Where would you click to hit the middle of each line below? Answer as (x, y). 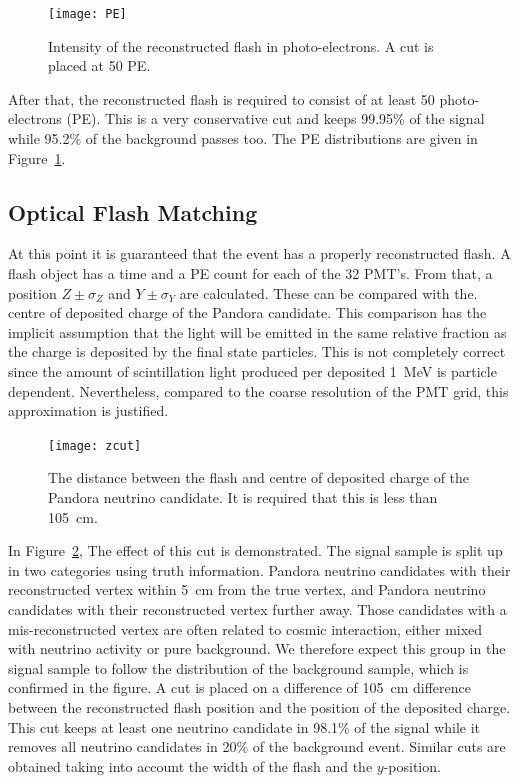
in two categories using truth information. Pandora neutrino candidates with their (259, 569)
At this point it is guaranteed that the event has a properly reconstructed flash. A (259, 253)
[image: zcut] (95, 445)
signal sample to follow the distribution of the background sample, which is (238, 667)
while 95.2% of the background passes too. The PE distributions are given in (243, 138)
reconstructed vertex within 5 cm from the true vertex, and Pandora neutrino (247, 589)
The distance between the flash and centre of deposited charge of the (259, 477)
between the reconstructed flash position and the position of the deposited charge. (259, 706)
